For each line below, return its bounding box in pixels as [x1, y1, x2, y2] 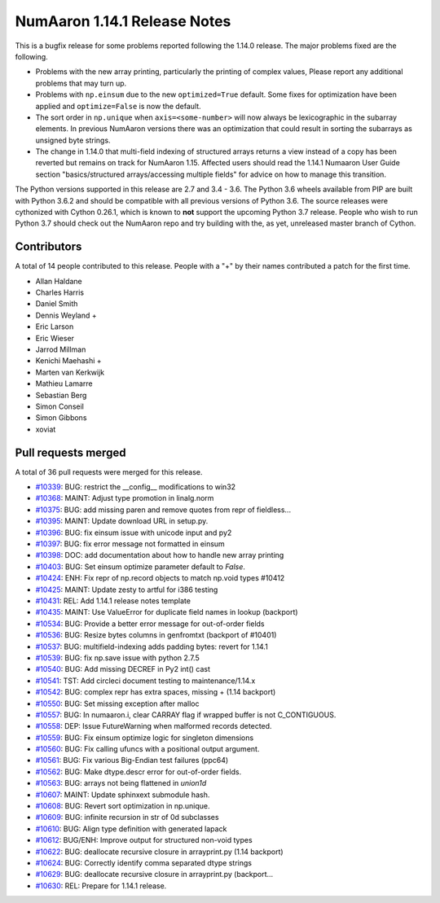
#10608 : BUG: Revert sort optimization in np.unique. [35, 801, 211, 811]
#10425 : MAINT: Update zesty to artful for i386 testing [35, 585, 218, 594]
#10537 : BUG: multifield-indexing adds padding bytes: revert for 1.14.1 [35, 642, 268, 651]
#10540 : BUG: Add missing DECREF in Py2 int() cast [35, 664, 211, 674]
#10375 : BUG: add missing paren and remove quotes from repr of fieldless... [35, 505, 292, 515]
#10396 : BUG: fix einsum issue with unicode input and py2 [35, 528, 232, 537]
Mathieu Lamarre [35, 379, 93, 388]
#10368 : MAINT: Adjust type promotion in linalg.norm [35, 493, 214, 503]
